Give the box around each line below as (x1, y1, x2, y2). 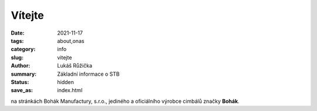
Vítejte (11, 9, 44, 22)
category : (11, 46, 36, 53)
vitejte (57, 53, 72, 61)
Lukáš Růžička (57, 62, 93, 69)
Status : (11, 78, 29, 85)
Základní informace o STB (57, 70, 120, 78)
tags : (11, 37, 24, 44)
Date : (11, 29, 25, 36)
